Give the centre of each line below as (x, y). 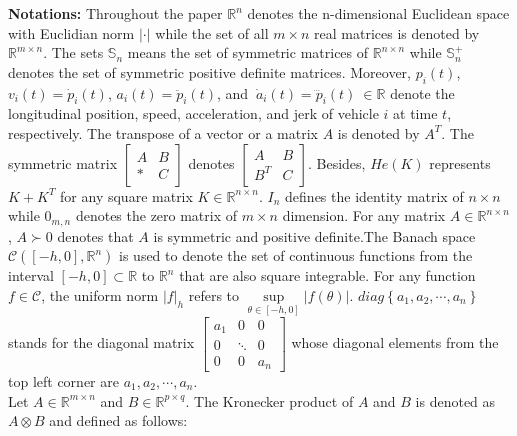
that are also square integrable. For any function (327, 275)
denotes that (95, 235)
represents (460, 162)
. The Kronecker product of (269, 400)
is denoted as (455, 400)
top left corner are (63, 381)
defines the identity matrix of (374, 195)
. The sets (73, 52)
